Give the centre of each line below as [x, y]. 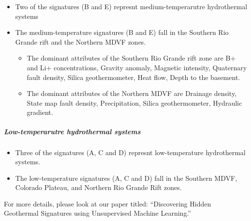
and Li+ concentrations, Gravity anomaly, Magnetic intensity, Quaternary [137, 67]
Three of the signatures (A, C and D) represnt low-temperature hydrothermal [130, 152]
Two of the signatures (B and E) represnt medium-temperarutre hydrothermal [131, 6]
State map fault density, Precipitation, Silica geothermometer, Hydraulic [134, 103]
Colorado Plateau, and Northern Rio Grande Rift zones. [98, 187]
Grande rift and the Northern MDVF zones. [81, 41]
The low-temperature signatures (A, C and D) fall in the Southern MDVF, [126, 178]
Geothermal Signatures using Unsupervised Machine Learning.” [97, 213]
